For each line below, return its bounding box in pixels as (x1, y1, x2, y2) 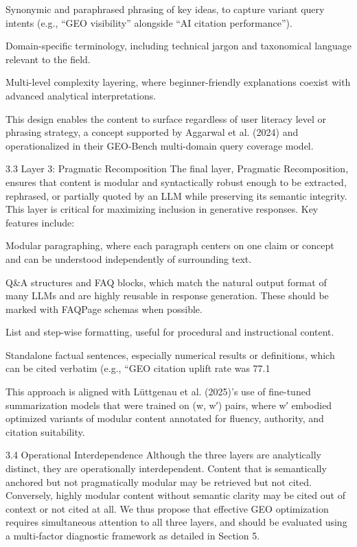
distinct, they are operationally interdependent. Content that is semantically (5, 461, 327, 476)
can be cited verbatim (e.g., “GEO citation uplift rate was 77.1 (5, 361, 270, 375)
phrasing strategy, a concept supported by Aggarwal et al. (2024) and (5, 125, 299, 139)
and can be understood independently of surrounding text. (5, 251, 252, 266)
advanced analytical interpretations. (5, 88, 157, 102)
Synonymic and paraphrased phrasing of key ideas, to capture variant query (5, 2, 325, 16)
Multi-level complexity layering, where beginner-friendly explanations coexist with (5, 75, 351, 89)
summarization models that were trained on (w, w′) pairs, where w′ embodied (5, 397, 332, 412)
